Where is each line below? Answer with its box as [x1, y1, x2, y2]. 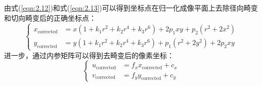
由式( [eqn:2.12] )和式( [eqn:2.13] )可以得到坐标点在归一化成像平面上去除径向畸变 [4, 3, 258, 13]
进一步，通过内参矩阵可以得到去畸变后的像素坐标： [4, 50, 174, 60]
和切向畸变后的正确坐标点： [4, 12, 96, 23]
